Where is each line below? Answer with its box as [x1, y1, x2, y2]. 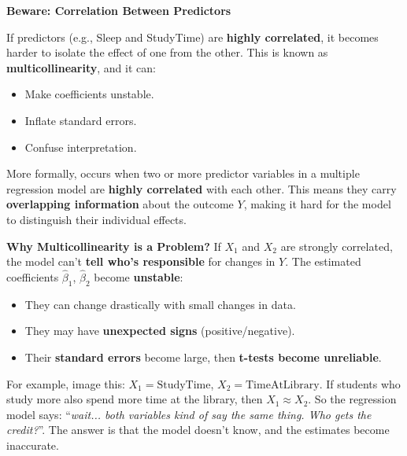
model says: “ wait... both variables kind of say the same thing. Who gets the [6, 406, 372, 422]
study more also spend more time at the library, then [6, 391, 263, 407]
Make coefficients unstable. [24, 86, 154, 102]
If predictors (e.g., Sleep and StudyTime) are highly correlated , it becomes [6, 28, 379, 45]
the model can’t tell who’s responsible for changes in [6, 253, 276, 270]
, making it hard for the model [243, 196, 391, 212]
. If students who [319, 375, 401, 392]
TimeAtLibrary [246, 379, 320, 391]
